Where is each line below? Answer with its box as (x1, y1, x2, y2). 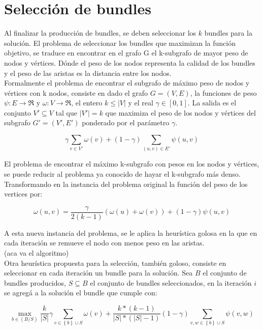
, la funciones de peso (190, 87, 257, 98)
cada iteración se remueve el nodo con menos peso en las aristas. (4, 237, 205, 248)
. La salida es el (187, 97, 237, 108)
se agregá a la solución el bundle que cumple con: (4, 287, 157, 298)
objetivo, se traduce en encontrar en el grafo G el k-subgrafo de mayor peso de (4, 47, 248, 58)
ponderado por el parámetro (82, 117, 170, 128)
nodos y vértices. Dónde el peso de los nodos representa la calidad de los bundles (4, 57, 255, 68)
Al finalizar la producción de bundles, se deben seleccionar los (4, 28, 196, 38)
